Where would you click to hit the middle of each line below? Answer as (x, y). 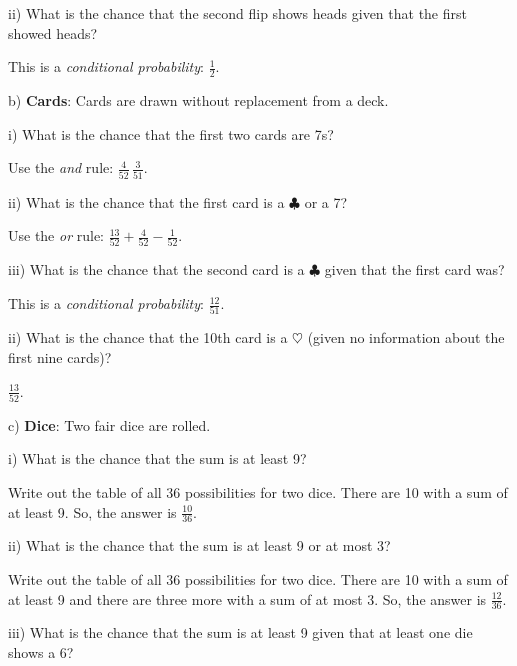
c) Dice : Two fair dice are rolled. (109, 424)
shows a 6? (41, 652)
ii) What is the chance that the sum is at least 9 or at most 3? (199, 545)
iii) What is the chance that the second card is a (156, 269)
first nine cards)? (60, 356)
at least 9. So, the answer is (92, 511)
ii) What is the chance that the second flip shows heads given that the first (237, 13)
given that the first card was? (414, 269)
